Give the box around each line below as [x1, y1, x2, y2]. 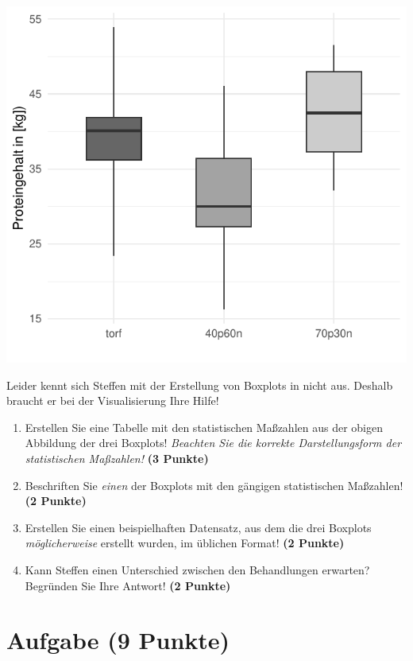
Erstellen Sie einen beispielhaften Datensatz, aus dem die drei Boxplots [25, 519, 372, 535]
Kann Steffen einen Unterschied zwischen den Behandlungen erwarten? [25, 561, 370, 577]
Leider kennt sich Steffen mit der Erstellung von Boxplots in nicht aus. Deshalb [6, 376, 393, 393]
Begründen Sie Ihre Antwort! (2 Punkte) [25, 577, 231, 593]
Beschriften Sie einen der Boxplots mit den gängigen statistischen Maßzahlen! [25, 476, 403, 493]
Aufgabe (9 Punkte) [6, 624, 230, 656]
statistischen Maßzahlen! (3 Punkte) [25, 449, 209, 466]
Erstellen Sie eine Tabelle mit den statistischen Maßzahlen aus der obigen [25, 418, 383, 435]
